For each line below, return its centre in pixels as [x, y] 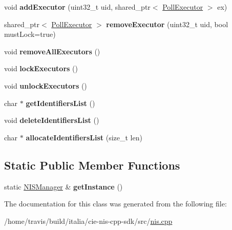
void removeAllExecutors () [52, 51]
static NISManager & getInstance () [64, 186]
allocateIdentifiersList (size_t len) [84, 137]
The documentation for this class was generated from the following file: [115, 204]
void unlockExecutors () [46, 85]
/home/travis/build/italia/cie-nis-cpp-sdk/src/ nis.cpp [88, 221]
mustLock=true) [30, 34]
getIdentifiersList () [60, 103]
